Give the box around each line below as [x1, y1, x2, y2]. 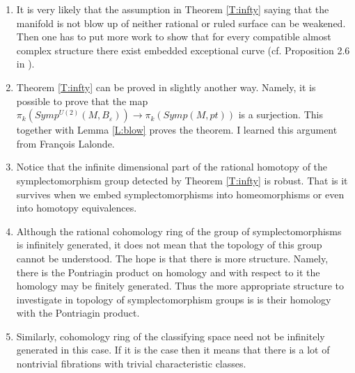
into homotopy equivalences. [16, 200, 137, 215]
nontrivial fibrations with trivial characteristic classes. [16, 356, 246, 371]
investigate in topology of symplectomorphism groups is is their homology [16, 292, 331, 306]
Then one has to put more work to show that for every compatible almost [16, 29, 331, 44]
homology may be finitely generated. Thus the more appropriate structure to [16, 278, 344, 293]
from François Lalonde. [16, 136, 115, 150]
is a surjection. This [238, 107, 323, 122]
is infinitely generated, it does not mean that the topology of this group [16, 237, 322, 252]
